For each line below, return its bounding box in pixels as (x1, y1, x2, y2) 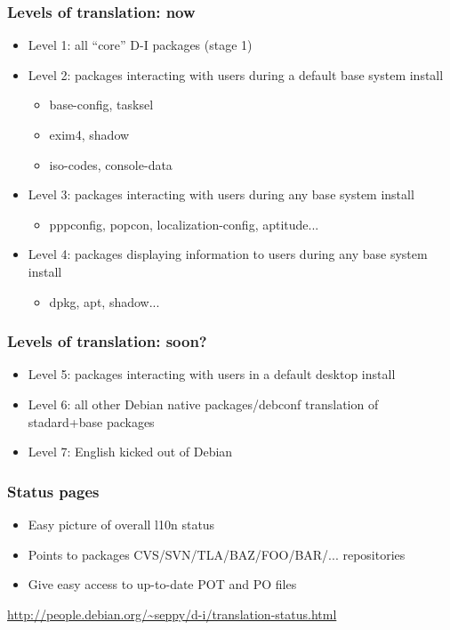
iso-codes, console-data (49, 155, 173, 174)
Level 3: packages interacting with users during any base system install (28, 185, 414, 204)
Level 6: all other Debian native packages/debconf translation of (28, 394, 379, 413)
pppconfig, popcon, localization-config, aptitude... (49, 214, 319, 233)
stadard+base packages (28, 412, 155, 431)
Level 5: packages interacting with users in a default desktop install (28, 365, 396, 384)
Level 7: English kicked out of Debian (28, 442, 233, 461)
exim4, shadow (49, 125, 130, 143)
